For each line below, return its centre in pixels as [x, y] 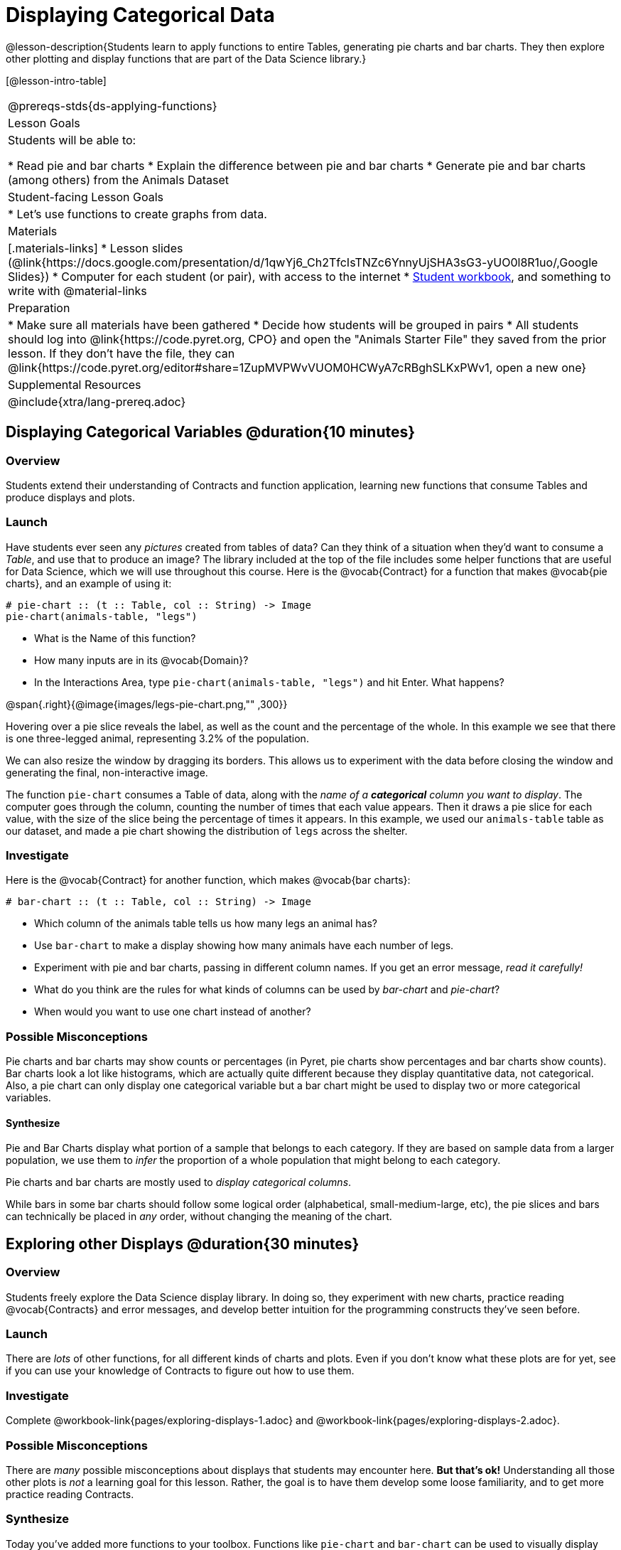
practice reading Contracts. [70, 1494]
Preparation [39, 308]
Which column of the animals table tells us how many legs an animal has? [206, 924]
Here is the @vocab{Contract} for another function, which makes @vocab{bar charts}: [208, 880]
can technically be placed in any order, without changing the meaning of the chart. [199, 1217]
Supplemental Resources [75, 384]
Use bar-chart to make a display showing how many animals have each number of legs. [244, 946]
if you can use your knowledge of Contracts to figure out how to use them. [180, 1371]
